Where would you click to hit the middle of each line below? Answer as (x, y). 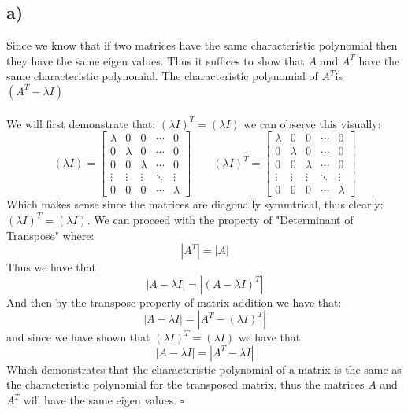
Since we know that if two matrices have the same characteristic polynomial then (202, 45)
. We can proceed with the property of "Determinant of (220, 219)
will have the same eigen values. (100, 400)
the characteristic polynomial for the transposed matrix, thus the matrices (185, 384)
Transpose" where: (50, 235)
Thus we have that (52, 267)
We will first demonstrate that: (81, 123)
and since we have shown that (78, 337)
